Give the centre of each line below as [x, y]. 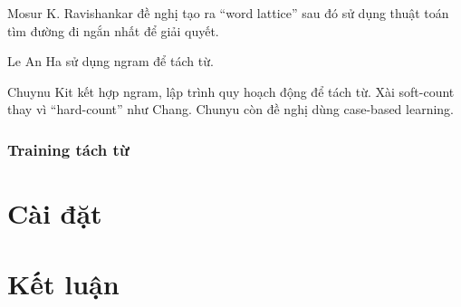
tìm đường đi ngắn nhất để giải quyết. [113, 30]
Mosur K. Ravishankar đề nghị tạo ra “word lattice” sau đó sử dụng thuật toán [228, 13]
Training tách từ [68, 149]
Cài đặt [55, 213]
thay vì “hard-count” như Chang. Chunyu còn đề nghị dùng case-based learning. [231, 109]
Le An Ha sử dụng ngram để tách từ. [110, 61]
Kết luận [63, 284]
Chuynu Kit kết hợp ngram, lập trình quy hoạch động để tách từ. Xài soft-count [231, 91]
